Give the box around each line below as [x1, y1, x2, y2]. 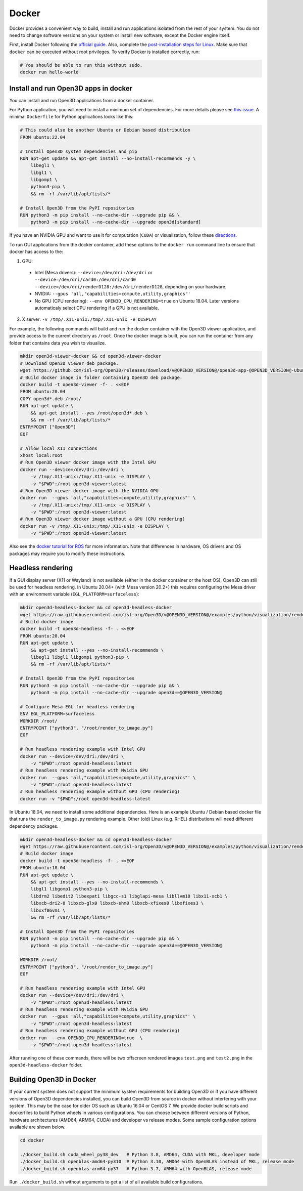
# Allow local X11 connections [20, 445, 98, 451]
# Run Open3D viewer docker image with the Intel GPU [20, 459, 156, 465]
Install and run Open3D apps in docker [9, 84, 133, 93]
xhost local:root [20, 452, 63, 458]
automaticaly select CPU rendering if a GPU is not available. [34, 305, 159, 311]
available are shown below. [9, 1124, 66, 1130]
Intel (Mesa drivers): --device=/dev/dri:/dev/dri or [34, 269, 153, 275]
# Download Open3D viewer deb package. [20, 360, 119, 366]
